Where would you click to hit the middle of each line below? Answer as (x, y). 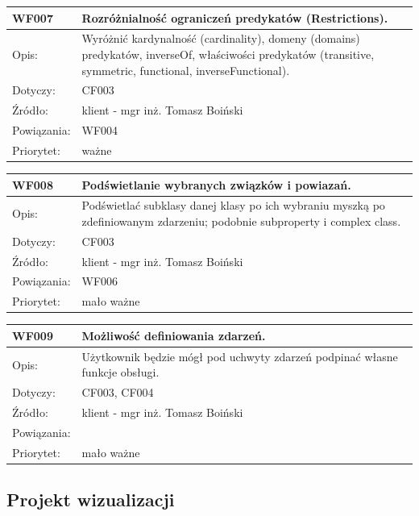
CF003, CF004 (118, 392)
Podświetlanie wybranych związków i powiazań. (216, 184)
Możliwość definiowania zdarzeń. (174, 335)
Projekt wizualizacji (91, 499)
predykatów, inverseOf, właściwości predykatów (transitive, (228, 54)
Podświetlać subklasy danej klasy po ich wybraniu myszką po (233, 205)
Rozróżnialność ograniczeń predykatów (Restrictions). (235, 17)
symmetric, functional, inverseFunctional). (186, 70)
